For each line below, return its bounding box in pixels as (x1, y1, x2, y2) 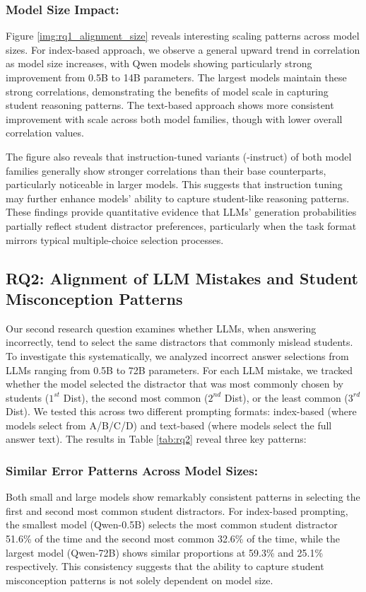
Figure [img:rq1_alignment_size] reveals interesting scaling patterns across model (6, 28, 360, 43)
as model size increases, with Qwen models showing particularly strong (6, 56, 312, 71)
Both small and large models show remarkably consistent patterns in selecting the (6, 489, 360, 504)
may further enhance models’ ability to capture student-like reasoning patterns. (6, 190, 350, 205)
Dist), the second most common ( (63, 390, 208, 405)
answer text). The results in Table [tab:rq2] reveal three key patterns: (6, 431, 307, 446)
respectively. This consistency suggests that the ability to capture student (6, 559, 324, 574)
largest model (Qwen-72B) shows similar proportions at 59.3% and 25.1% (6, 545, 324, 559)
